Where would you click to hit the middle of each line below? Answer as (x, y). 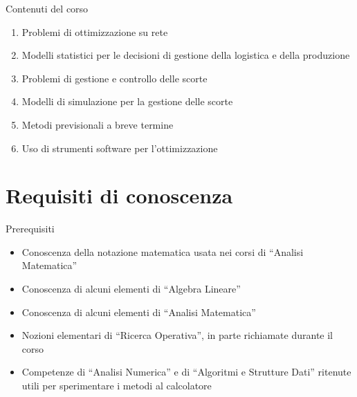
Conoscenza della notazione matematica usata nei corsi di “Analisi (163, 251)
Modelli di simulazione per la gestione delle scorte (127, 101)
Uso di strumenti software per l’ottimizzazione (120, 148)
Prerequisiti (30, 229)
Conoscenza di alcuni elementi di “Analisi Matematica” (139, 312)
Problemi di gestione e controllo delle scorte (115, 78)
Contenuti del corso (47, 8)
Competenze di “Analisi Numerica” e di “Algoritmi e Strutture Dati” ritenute (186, 372)
